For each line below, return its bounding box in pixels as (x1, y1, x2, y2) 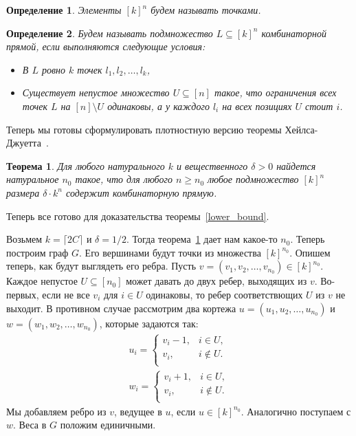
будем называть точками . (151, 3, 261, 17)
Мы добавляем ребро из (6, 404, 107, 418)
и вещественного (177, 158, 248, 173)
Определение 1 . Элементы (6, 3, 122, 17)
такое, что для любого (75, 172, 173, 186)
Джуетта (6, 135, 41, 150)
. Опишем (289, 245, 331, 259)
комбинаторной (261, 25, 326, 40)
